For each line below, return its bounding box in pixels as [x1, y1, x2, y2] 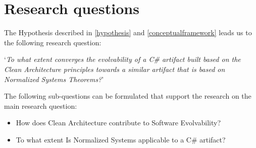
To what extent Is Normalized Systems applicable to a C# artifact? [16, 134, 226, 144]
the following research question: [4, 37, 101, 47]
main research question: [4, 100, 77, 111]
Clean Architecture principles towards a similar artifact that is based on [4, 63, 225, 74]
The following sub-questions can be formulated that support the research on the [4, 91, 251, 101]
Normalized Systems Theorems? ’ [4, 73, 104, 84]
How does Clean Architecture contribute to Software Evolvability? [16, 117, 221, 128]
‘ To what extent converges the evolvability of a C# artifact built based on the [4, 54, 241, 64]
